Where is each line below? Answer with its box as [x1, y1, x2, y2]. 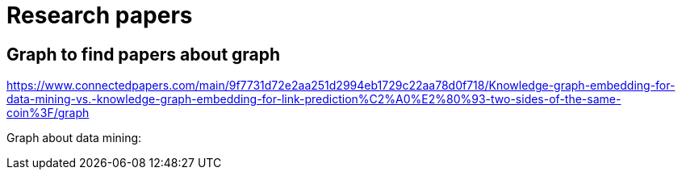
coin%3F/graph [6, 106, 90, 120]
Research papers [6, 2, 193, 29]
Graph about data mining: [6, 131, 142, 145]
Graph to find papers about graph [6, 44, 281, 65]
